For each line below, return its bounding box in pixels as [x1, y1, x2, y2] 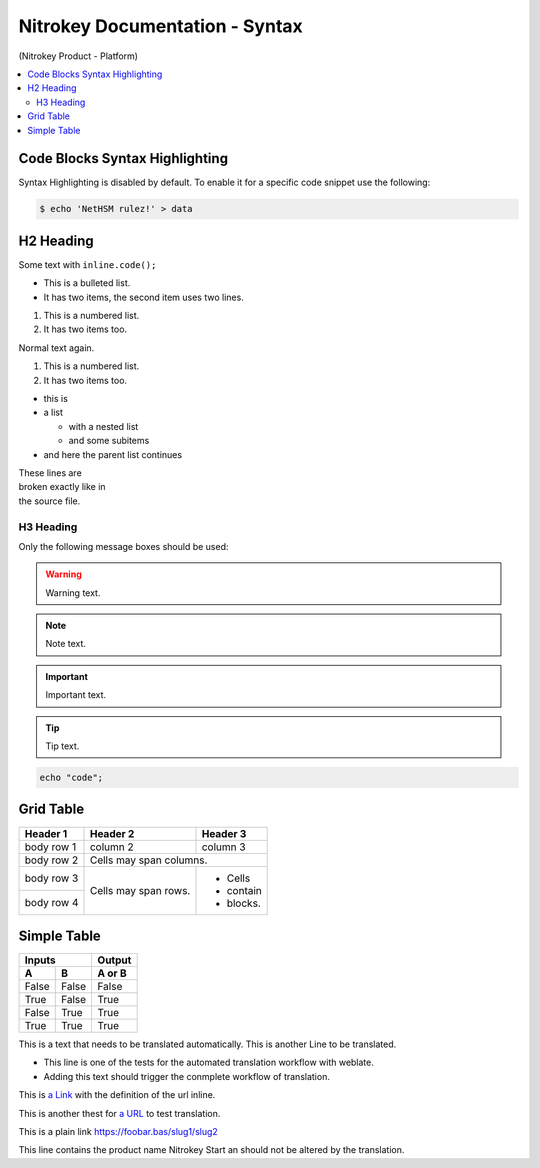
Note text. [45, 638, 87, 650]
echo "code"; [39, 772, 104, 783]
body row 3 [24, 871, 79, 885]
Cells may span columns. [89, 853, 208, 867]
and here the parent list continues [43, 448, 183, 460]
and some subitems [68, 435, 150, 447]
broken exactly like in [18, 481, 106, 493]
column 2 [89, 840, 134, 854]
